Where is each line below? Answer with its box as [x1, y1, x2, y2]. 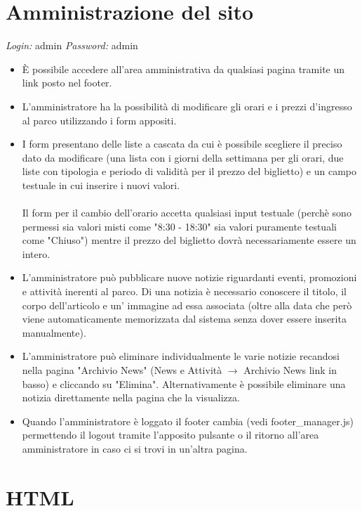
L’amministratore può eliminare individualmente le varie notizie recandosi [22, 349, 340, 363]
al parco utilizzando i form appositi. [22, 112, 177, 127]
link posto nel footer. [22, 75, 112, 90]
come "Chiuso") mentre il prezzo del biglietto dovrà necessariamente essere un [22, 233, 356, 247]
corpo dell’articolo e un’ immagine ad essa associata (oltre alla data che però [22, 297, 352, 312]
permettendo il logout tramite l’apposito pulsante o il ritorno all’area [22, 427, 319, 442]
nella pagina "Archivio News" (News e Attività [22, 363, 222, 377]
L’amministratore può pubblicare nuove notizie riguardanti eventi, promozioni [22, 270, 357, 285]
